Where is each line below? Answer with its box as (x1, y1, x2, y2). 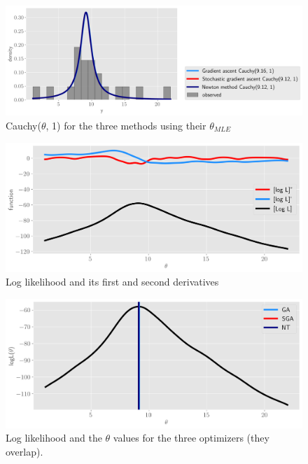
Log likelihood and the (6, 430, 102, 445)
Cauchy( (6, 118, 41, 132)
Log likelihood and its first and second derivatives (6, 274, 219, 289)
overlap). (6, 444, 43, 458)
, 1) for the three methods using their (45, 118, 206, 132)
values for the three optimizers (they (113, 430, 269, 445)
